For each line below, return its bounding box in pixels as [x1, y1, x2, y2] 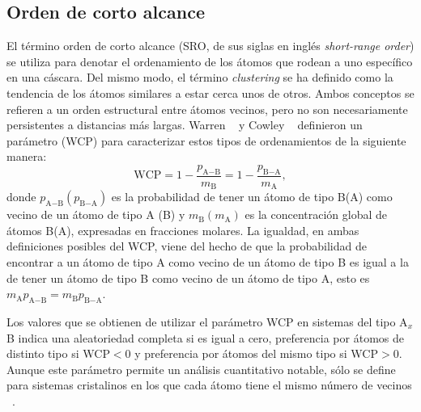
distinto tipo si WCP [6, 345, 110, 362]
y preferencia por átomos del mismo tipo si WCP [134, 345, 378, 362]
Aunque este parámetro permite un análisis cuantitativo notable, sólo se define [6, 360, 396, 377]
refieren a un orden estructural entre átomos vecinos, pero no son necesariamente [6, 100, 408, 117]
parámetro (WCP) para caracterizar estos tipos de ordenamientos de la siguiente [6, 132, 406, 149]
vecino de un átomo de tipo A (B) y [6, 206, 185, 223]
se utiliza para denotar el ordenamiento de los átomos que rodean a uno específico [6, 53, 413, 69]
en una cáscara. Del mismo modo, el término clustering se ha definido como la [6, 69, 393, 86]
